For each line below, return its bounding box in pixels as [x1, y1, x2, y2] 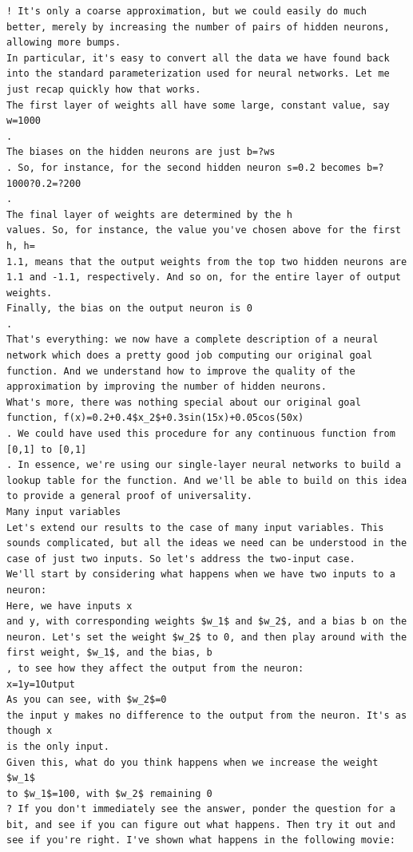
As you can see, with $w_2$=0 [6, 694, 167, 706]
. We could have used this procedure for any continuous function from [6, 428, 395, 440]
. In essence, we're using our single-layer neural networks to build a [6, 459, 401, 471]
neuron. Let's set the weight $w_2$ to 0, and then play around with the [6, 631, 407, 643]
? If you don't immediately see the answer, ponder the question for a [6, 803, 395, 815]
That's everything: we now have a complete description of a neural [6, 334, 379, 346]
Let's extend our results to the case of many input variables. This [6, 521, 384, 533]
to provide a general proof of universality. [6, 490, 252, 502]
